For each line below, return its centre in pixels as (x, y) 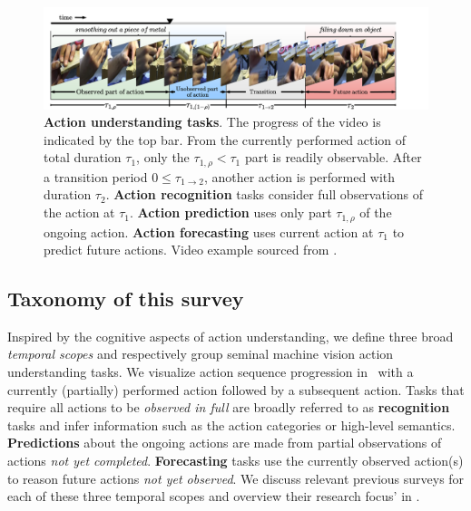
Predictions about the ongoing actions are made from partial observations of (225, 443)
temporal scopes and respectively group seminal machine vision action (201, 354)
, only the (163, 157)
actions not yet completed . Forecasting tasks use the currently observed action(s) (235, 461)
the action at (79, 212)
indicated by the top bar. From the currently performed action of (225, 139)
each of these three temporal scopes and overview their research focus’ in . (214, 496)
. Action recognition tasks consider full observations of (265, 194)
